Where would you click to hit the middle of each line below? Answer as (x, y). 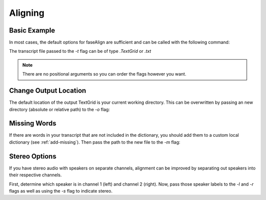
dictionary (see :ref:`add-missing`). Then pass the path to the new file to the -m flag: (95, 142)
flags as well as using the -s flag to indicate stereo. (61, 191)
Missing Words (33, 123)
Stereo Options (33, 156)
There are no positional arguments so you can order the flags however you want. (104, 74)
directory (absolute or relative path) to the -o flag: (60, 109)
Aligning (27, 13)
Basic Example (32, 30)
